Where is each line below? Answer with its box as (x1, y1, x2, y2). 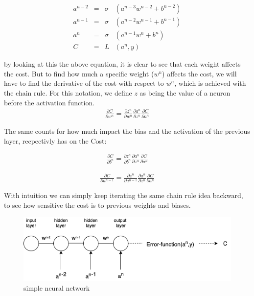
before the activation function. (4, 97, 95, 107)
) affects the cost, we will (162, 68, 237, 78)
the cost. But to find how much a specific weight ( (4, 68, 154, 78)
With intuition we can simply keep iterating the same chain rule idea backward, (4, 190, 243, 200)
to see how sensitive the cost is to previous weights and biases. (4, 200, 191, 210)
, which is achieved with (174, 78, 246, 88)
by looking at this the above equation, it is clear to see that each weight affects (4, 59, 241, 69)
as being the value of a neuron (139, 87, 231, 98)
